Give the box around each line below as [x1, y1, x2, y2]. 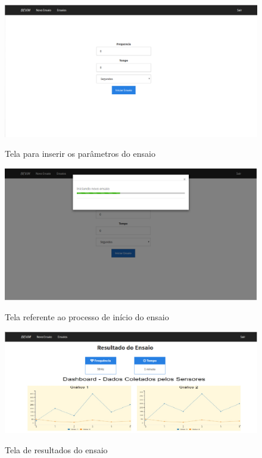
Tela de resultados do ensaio [5, 443, 108, 456]
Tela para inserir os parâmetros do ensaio [5, 147, 155, 160]
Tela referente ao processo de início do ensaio [5, 311, 169, 323]
